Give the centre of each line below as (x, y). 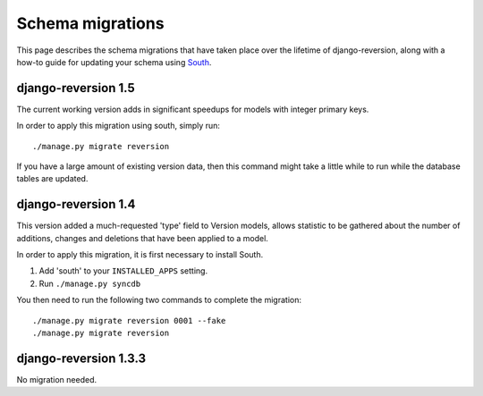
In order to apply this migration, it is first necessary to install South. (140, 255)
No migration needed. (57, 379)
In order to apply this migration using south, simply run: (119, 126)
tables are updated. (52, 179)
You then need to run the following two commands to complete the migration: (159, 300)
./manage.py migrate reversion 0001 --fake (129, 320)
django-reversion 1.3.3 (81, 358)
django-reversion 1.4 (76, 204)
